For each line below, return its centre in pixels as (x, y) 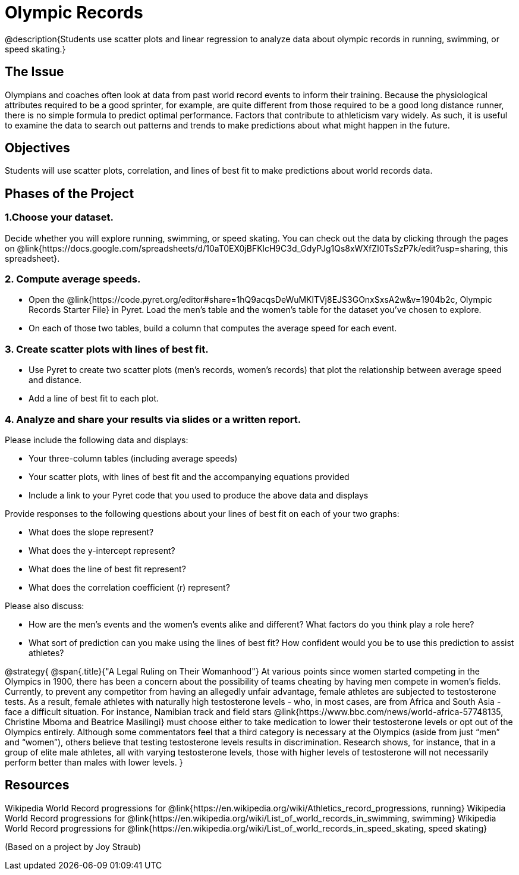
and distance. (55, 380)
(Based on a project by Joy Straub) (73, 846)
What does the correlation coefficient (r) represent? (129, 587)
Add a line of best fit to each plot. (94, 399)
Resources (37, 785)
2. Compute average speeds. (73, 279)
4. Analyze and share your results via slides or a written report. (153, 419)
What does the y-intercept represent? (102, 550)
